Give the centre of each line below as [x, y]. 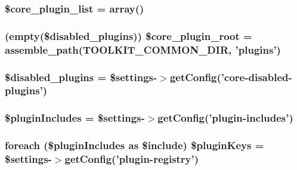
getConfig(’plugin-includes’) [225, 118]
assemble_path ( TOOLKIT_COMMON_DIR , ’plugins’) [143, 49]
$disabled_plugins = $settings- [81, 77]
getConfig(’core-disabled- [231, 77]
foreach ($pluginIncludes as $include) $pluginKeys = [134, 145]
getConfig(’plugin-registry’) [132, 159]
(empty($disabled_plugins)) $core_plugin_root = [129, 35]
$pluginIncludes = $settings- [75, 118]
